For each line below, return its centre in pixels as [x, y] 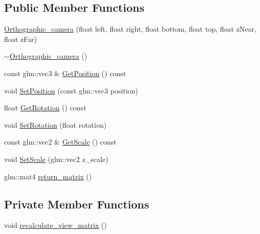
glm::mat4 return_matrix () [48, 176]
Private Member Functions [77, 204]
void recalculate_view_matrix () [56, 225]
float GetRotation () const [45, 108]
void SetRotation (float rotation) [56, 124]
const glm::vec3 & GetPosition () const [65, 73]
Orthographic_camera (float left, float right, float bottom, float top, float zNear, [130, 29]
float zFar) [21, 39]
